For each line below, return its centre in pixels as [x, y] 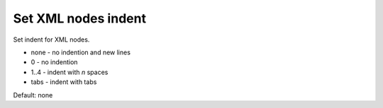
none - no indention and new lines [81, 52]
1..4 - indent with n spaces [70, 72]
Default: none [33, 95]
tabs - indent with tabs [64, 82]
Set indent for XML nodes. [51, 40]
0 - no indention [54, 62]
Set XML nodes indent [80, 18]
